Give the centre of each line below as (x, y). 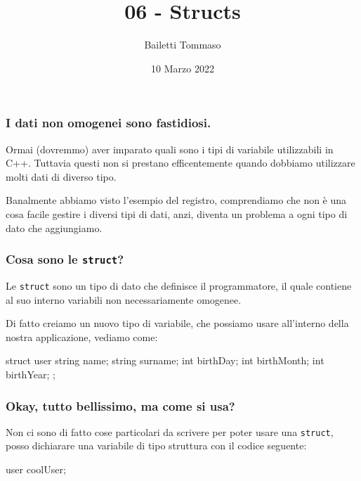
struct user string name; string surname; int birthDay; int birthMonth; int (165, 360)
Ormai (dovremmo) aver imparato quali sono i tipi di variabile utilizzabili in (170, 149)
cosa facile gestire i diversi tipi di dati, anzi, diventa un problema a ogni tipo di (177, 213)
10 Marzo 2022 (183, 68)
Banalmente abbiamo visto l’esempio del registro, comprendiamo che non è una (176, 200)
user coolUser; (36, 469)
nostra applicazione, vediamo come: (82, 336)
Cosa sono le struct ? (65, 259)
